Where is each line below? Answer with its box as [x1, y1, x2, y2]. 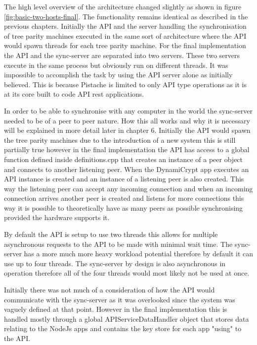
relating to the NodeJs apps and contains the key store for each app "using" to [4, 323, 242, 334]
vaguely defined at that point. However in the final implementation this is [4, 304, 227, 314]
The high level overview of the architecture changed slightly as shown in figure [4, 1, 242, 11]
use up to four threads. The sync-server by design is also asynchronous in [4, 258, 226, 268]
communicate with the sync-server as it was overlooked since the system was [4, 294, 235, 304]
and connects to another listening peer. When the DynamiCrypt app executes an [4, 164, 249, 174]
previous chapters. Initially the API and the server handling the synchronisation [4, 21, 247, 31]
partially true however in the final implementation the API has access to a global [4, 144, 250, 155]
